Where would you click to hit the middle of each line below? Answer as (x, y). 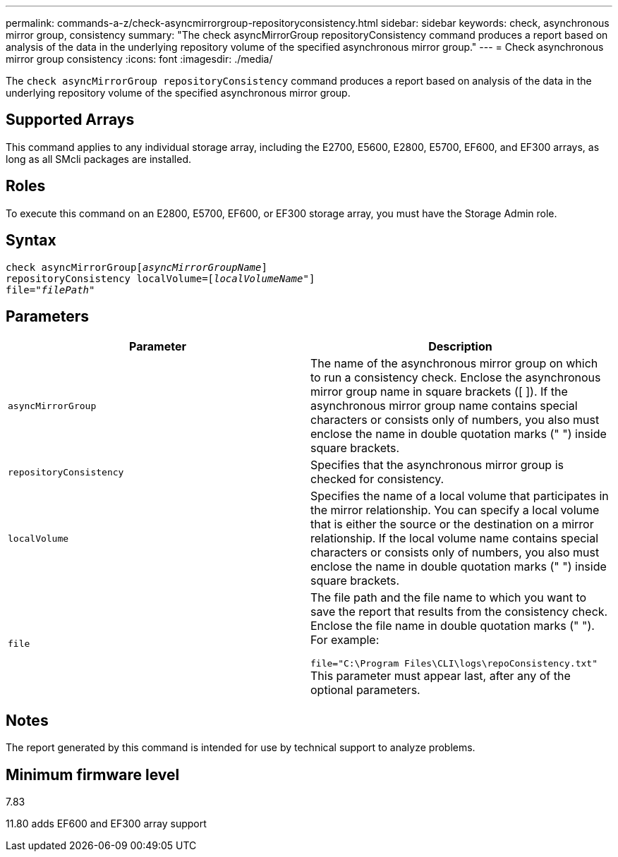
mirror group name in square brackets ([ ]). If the (439, 392)
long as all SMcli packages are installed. (98, 159)
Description (460, 347)
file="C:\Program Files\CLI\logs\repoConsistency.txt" (454, 664)
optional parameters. (365, 690)
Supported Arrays (70, 120)
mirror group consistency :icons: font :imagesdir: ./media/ (139, 59)
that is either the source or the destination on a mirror (452, 524)
